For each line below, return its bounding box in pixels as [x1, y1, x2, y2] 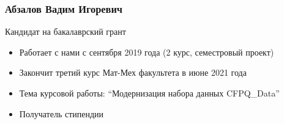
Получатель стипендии [19, 107, 104, 120]
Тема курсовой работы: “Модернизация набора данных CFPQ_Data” [19, 87, 280, 99]
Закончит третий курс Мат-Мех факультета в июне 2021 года [19, 66, 247, 79]
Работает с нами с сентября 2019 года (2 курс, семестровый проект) [19, 45, 274, 58]
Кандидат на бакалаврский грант [5, 25, 126, 38]
